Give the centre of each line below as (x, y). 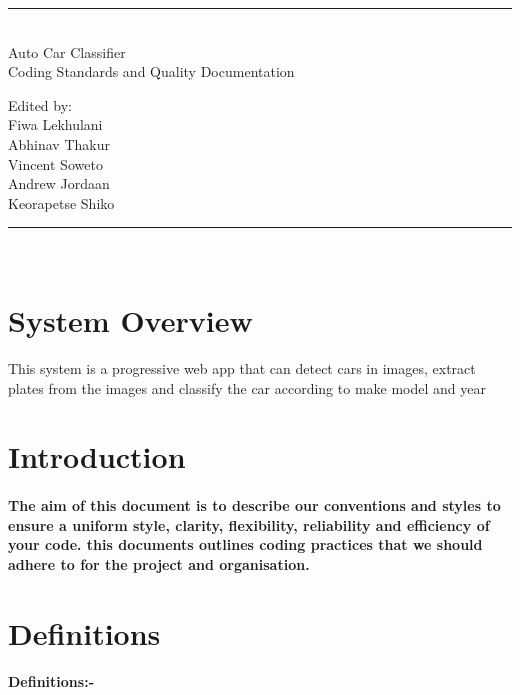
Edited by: (40, 104)
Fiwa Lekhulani (55, 124)
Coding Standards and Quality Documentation (151, 71)
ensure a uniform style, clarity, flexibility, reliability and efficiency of (249, 524)
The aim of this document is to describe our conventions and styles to (254, 505)
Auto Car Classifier (67, 51)
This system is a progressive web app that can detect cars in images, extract (242, 368)
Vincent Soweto (55, 163)
